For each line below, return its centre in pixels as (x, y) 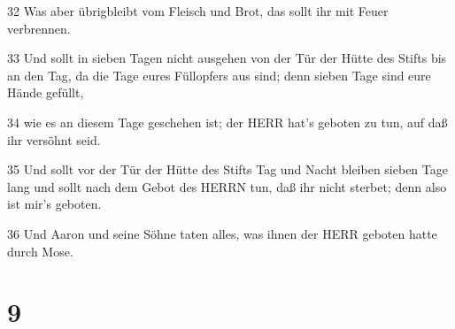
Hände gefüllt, (46, 92)
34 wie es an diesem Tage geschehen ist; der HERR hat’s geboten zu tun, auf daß (227, 122)
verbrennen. (39, 28)
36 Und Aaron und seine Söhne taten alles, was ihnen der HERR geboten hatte (222, 233)
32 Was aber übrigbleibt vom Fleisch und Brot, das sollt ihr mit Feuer (198, 11)
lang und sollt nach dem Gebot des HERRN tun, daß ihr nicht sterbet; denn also (227, 186)
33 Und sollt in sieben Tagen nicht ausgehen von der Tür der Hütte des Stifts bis (227, 58)
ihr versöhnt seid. (54, 139)
